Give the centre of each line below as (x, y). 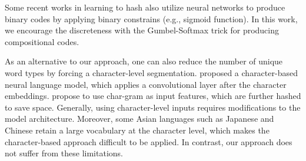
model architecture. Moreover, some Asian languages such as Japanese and (139, 119)
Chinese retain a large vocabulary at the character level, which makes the (137, 130)
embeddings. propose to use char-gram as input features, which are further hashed (153, 96)
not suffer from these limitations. (64, 153)
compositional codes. (42, 41)
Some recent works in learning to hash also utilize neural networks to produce (145, 7)
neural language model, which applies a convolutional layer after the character (146, 84)
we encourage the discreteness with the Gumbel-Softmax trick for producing (142, 30)
